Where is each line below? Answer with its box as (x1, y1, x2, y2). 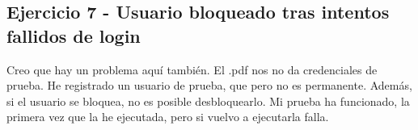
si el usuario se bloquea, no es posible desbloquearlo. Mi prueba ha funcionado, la (6, 92, 410, 109)
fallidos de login (6, 23, 141, 48)
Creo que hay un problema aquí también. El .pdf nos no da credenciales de (6, 61, 378, 78)
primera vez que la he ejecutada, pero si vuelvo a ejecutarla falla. (6, 108, 329, 125)
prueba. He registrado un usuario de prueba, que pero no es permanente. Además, (6, 77, 412, 94)
